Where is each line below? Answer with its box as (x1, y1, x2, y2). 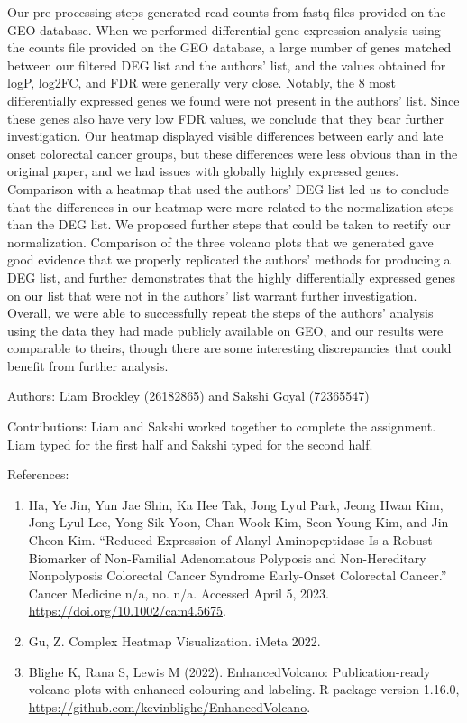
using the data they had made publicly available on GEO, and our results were (7, 320, 444, 339)
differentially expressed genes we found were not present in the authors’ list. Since (7, 90, 460, 109)
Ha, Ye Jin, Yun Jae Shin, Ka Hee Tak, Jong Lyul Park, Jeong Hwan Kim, (28, 495, 444, 514)
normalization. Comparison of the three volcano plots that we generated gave (7, 232, 434, 251)
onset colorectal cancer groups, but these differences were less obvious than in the (7, 144, 458, 162)
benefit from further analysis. (7, 356, 169, 375)
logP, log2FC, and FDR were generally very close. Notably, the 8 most (7, 73, 396, 92)
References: (7, 465, 69, 484)
